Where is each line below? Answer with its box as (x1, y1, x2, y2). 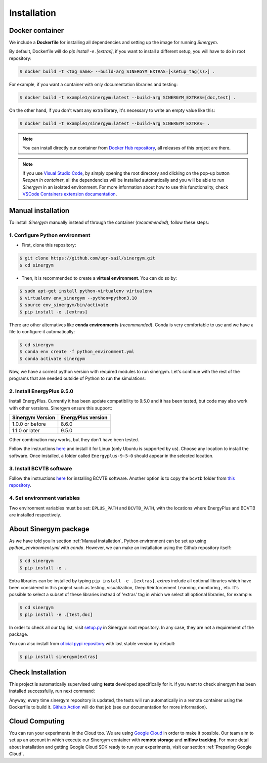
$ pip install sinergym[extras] (19, 654, 98, 660)
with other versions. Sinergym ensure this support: (9, 405, 112, 411)
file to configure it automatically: (9, 329, 75, 335)
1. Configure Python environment (9, 232, 90, 239)
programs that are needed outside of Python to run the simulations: (9, 375, 146, 381)
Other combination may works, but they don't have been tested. (9, 437, 139, 443)
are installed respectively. (9, 511, 61, 517)
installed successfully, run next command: (9, 688, 95, 694)
